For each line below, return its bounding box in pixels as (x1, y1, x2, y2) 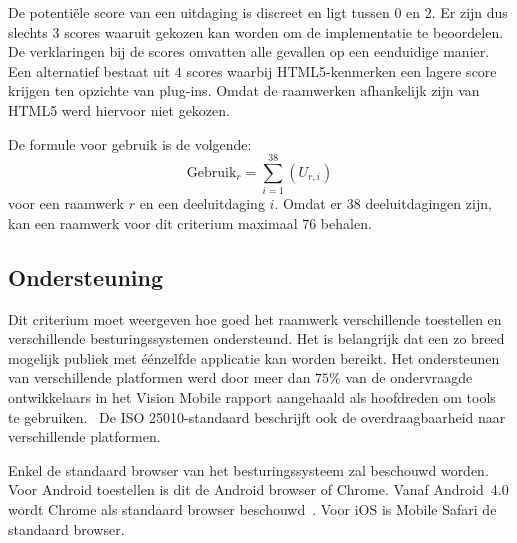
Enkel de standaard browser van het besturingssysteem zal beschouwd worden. (8, 459, 489, 480)
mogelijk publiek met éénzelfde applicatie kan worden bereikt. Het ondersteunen (8, 347, 500, 368)
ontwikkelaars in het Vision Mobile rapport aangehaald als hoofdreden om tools (8, 387, 496, 408)
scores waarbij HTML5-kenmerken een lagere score (186, 60, 497, 81)
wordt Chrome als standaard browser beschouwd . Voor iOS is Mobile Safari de (8, 499, 497, 520)
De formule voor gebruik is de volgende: (8, 133, 252, 154)
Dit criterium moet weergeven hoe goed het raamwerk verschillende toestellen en (8, 308, 502, 329)
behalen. (320, 212, 372, 233)
